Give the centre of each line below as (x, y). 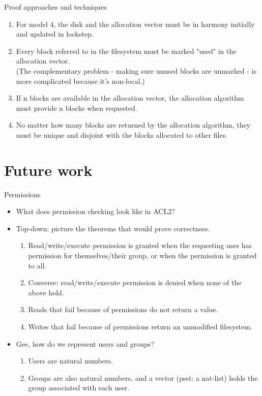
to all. (37, 265)
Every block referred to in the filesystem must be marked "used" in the (126, 51)
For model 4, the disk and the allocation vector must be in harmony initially (135, 24)
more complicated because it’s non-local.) (80, 81)
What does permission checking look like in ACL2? (95, 211)
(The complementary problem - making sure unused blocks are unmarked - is (136, 70)
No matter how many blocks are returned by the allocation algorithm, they (133, 125)
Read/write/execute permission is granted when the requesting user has (140, 245)
